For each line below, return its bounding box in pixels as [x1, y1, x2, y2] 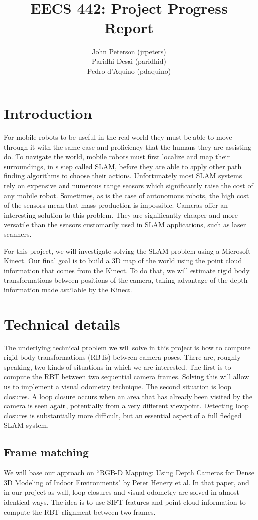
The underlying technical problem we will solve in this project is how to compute [4, 342, 251, 352]
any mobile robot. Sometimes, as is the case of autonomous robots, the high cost [4, 190, 249, 200]
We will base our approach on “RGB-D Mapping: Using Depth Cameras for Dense [4, 467, 254, 478]
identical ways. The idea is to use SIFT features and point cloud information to [4, 496, 246, 507]
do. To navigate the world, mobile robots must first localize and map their [4, 151, 230, 162]
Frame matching [4, 444, 89, 460]
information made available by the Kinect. [4, 284, 132, 294]
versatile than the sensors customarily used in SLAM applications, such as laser [4, 219, 246, 230]
